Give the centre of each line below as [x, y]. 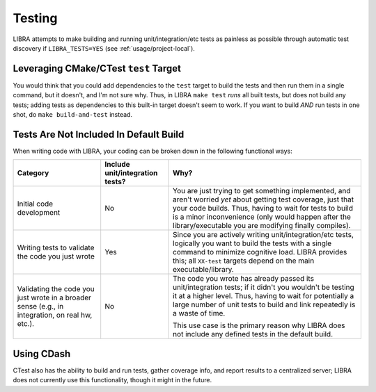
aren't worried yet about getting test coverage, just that [264, 199]
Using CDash [42, 353]
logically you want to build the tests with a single [252, 243]
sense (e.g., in [40, 307]
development [39, 213]
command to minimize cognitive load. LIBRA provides [260, 252]
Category [33, 173]
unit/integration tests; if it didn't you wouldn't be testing [264, 287]
